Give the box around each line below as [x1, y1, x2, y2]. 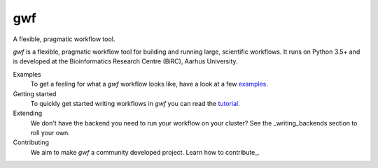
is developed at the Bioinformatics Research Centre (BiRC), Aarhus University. [13, 57, 238, 66]
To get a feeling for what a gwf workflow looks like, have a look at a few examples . [30, 80, 269, 89]
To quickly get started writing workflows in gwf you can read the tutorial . [30, 99, 241, 107]
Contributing [13, 138, 49, 146]
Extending [13, 109, 43, 118]
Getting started [13, 89, 57, 98]
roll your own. [30, 129, 70, 137]
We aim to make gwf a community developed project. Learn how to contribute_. [30, 148, 260, 156]
